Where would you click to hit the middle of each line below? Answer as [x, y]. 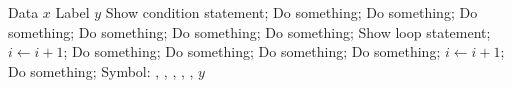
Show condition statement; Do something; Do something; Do [291, 12]
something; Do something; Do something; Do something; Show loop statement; [249, 31]
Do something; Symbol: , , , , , [101, 70]
